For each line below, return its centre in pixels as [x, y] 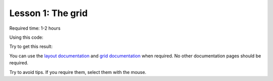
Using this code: [26, 37]
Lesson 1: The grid [49, 13]
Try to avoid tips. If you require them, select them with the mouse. [78, 72]
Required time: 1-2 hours [35, 28]
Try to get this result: [31, 47]
